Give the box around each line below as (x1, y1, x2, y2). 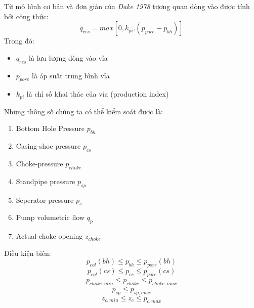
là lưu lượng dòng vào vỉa (29, 52, 108, 63)
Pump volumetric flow (16, 212, 84, 223)
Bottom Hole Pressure (16, 123, 84, 134)
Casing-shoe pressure (16, 141, 81, 151)
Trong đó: (4, 35, 34, 46)
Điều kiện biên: (4, 247, 51, 258)
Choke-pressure (16, 158, 63, 169)
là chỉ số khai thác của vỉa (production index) (26, 89, 169, 99)
